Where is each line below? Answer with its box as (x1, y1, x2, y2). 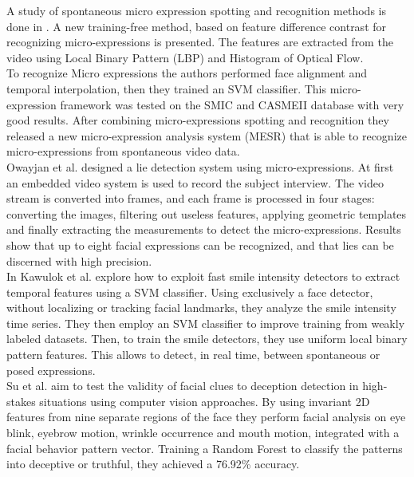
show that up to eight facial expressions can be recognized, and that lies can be (6, 236, 394, 253)
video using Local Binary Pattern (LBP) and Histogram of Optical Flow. (6, 49, 364, 65)
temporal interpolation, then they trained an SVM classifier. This (6, 80, 326, 97)
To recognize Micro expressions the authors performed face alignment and (6, 65, 368, 81)
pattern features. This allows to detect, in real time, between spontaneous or (6, 346, 380, 363)
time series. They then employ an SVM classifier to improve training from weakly (6, 314, 405, 331)
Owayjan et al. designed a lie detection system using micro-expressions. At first (6, 158, 394, 175)
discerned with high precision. (6, 252, 152, 269)
